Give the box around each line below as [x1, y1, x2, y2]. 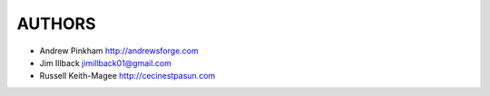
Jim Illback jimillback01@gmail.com [39, 57, 172, 68]
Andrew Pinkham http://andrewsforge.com [39, 45, 199, 56]
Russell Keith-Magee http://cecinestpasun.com [39, 71, 216, 82]
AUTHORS [16, 14, 96, 34]
